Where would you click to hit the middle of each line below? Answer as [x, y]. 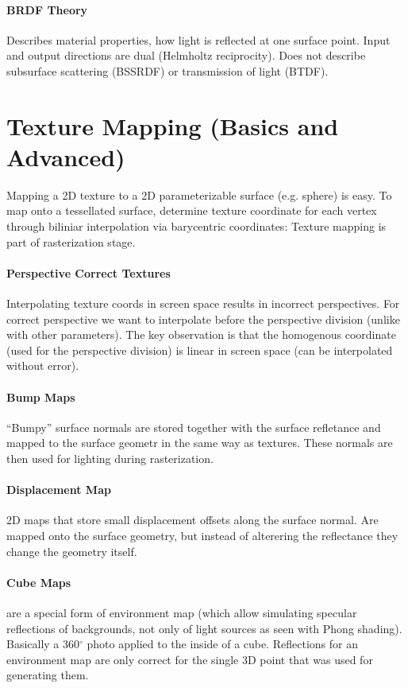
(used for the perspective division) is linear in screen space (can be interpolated [200, 350]
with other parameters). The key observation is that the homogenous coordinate [201, 334]
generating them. [48, 675]
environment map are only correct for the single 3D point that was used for [190, 659]
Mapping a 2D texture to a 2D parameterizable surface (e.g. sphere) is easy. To [199, 194]
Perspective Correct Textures [89, 272]
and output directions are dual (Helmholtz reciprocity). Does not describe [186, 55]
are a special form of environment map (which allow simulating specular [182, 612]
